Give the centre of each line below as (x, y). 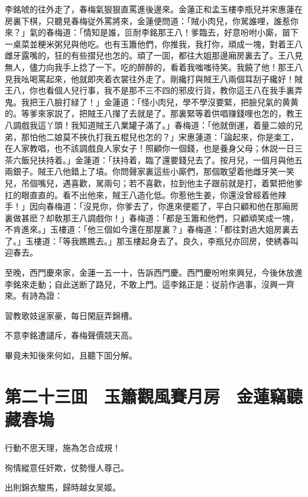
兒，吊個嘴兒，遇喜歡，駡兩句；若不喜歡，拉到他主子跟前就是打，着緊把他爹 (154, 183)
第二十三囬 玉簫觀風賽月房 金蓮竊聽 (154, 396)
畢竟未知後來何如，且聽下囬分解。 (71, 355)
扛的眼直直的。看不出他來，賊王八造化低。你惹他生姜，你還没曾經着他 (141, 194)
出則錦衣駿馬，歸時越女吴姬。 (63, 487)
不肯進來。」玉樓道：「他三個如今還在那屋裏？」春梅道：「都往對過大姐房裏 (147, 229)
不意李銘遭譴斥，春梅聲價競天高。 (71, 335)
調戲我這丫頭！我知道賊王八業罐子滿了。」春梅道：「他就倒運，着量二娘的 (153, 125)
